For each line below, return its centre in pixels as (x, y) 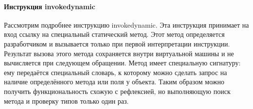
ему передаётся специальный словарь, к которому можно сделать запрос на (116, 72)
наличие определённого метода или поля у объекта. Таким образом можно (114, 82)
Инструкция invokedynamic (50, 6)
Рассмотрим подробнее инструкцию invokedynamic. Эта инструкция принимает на (126, 24)
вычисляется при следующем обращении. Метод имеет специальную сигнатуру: (122, 63)
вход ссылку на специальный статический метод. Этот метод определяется (114, 34)
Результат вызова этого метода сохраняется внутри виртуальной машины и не (119, 53)
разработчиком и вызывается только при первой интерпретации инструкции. (117, 43)
